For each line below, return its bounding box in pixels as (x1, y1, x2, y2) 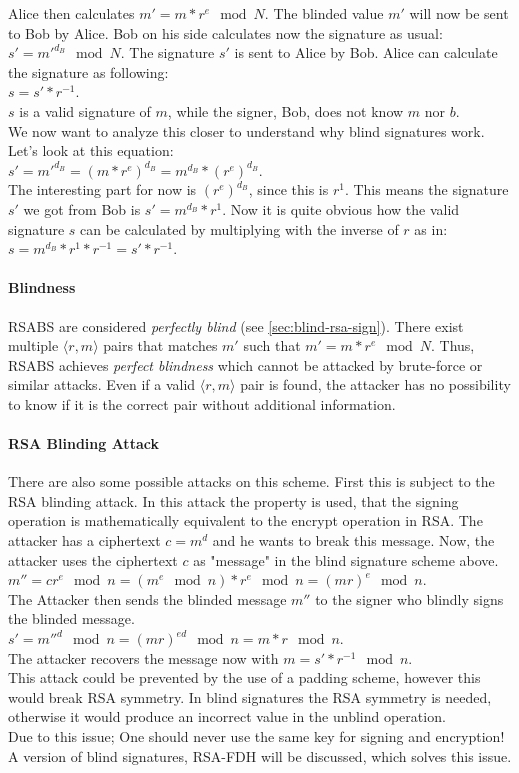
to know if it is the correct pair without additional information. (8, 393, 396, 414)
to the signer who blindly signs (315, 588, 504, 609)
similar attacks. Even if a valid (8, 374, 196, 395)
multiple (8, 335, 59, 356)
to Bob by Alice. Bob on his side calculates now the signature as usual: (8, 22, 443, 43)
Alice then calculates (8, 3, 135, 23)
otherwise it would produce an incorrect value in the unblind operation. (8, 706, 446, 727)
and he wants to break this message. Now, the (212, 530, 495, 551)
